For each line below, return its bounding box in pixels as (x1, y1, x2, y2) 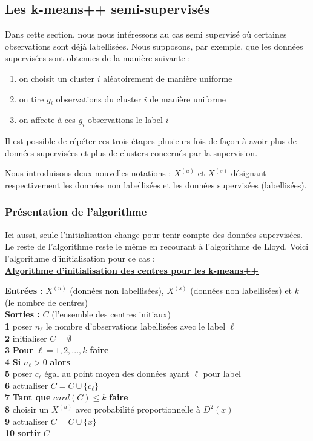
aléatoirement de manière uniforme (103, 71, 232, 84)
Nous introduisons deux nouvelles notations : (5, 167, 171, 179)
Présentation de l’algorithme (5, 204, 147, 219)
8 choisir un (5, 403, 49, 416)
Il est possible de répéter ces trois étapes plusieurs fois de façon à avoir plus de (5, 134, 297, 147)
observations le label (87, 113, 163, 126)
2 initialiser (5, 331, 47, 344)
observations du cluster (56, 92, 142, 105)
